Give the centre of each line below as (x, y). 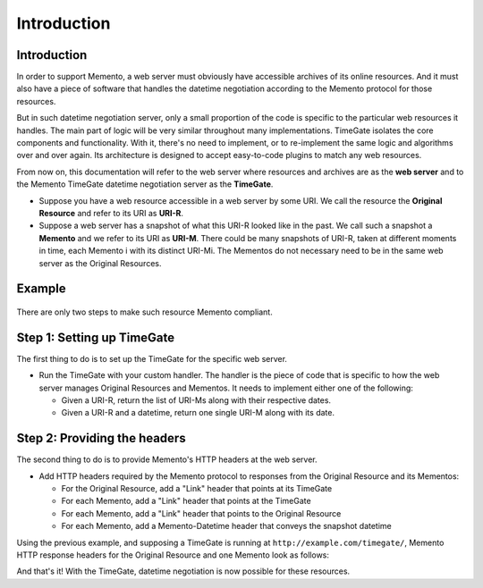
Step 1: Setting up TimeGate (96, 337)
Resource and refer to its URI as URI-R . (111, 213)
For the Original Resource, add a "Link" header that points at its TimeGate (197, 489)
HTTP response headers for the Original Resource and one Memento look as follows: (173, 555)
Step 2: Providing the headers (102, 438)
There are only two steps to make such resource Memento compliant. (144, 312)
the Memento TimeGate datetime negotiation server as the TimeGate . (145, 184)
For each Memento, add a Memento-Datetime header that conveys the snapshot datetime (227, 526)
